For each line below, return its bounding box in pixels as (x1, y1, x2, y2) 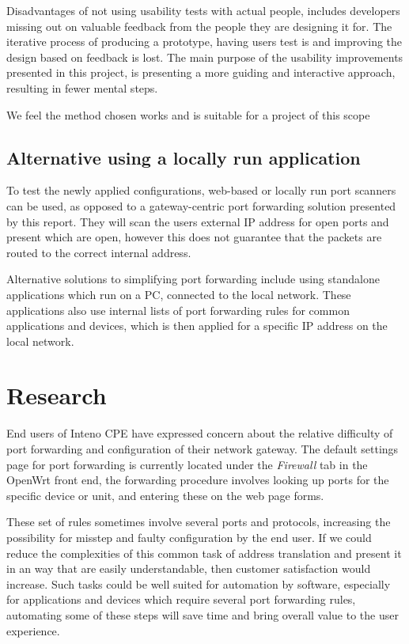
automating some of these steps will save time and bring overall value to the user (6, 606, 399, 623)
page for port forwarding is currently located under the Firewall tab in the (6, 456, 368, 472)
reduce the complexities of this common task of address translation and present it (6, 544, 402, 561)
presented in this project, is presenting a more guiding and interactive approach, (6, 64, 396, 81)
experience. (6, 622, 60, 638)
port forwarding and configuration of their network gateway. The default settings (6, 441, 399, 457)
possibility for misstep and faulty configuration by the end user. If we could (6, 528, 372, 545)
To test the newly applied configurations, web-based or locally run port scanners (6, 182, 396, 199)
